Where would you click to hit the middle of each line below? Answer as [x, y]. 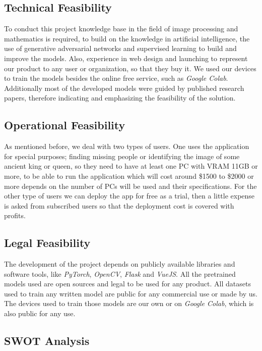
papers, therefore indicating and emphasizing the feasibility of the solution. [120, 98]
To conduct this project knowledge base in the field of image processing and [121, 29]
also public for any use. [40, 313]
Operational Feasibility [65, 125]
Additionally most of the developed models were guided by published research [124, 88]
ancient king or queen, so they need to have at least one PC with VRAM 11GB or [131, 166]
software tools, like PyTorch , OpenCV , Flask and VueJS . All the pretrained [120, 273]
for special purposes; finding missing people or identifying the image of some [122, 156]
